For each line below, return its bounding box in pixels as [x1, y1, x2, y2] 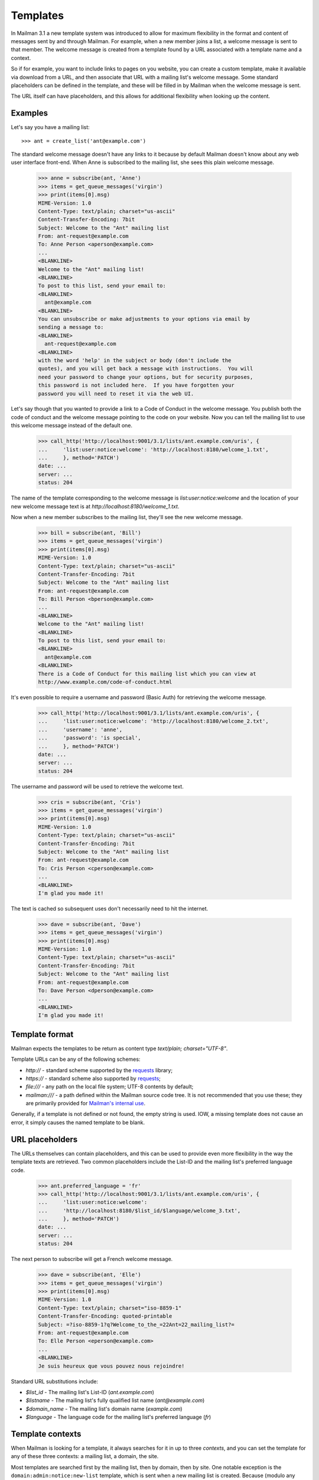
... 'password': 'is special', [38, 735, 141, 741]
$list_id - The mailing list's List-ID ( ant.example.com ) [25, 1388, 155, 1395]
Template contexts [11, 1428, 82, 1439]
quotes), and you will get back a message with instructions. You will [38, 365, 253, 372]
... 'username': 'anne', [38, 726, 123, 733]
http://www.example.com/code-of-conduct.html [38, 678, 172, 685]
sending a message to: [38, 324, 104, 331]
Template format [11, 1029, 74, 1039]
